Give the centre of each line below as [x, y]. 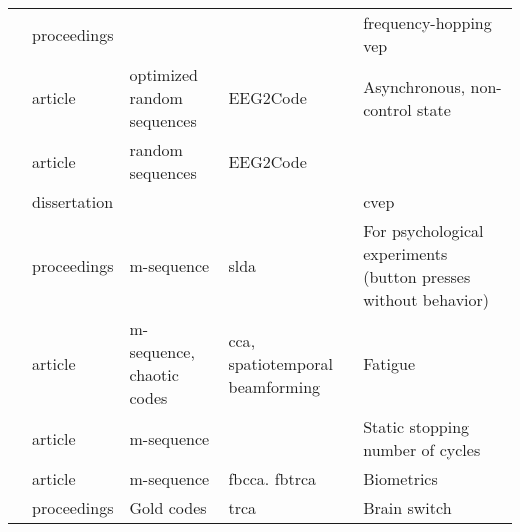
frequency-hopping [427, 22]
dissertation [73, 201]
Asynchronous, [414, 86]
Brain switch [407, 507]
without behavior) [426, 299]
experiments [405, 253]
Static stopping [416, 426]
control [387, 109]
